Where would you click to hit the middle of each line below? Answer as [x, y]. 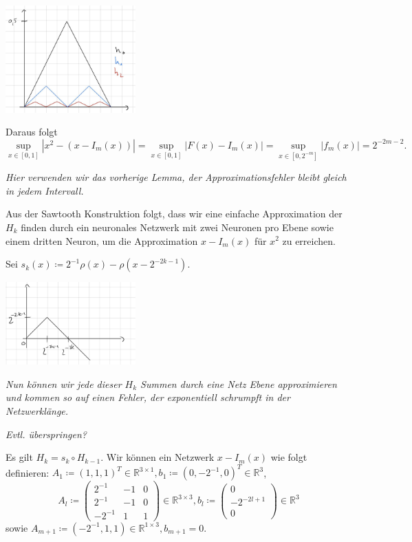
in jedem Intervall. [45, 190]
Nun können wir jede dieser [64, 383]
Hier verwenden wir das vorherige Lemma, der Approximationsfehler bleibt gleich [176, 177]
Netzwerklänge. [37, 411]
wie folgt [289, 457]
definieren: [28, 472]
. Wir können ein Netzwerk [158, 457]
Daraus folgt [32, 132]
